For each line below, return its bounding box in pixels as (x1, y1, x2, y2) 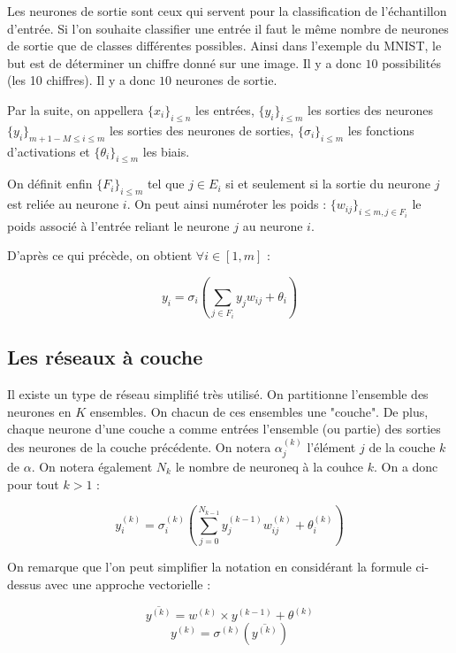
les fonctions (347, 120, 414, 139)
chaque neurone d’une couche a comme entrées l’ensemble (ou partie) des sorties (7, 419, 441, 438)
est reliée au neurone (7, 195, 119, 213)
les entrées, (195, 100, 255, 119)
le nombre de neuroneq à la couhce (175, 457, 364, 475)
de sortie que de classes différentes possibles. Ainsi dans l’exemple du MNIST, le (7, 36, 442, 55)
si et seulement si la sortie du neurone (225, 174, 430, 193)
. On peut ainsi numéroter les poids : (126, 195, 327, 213)
